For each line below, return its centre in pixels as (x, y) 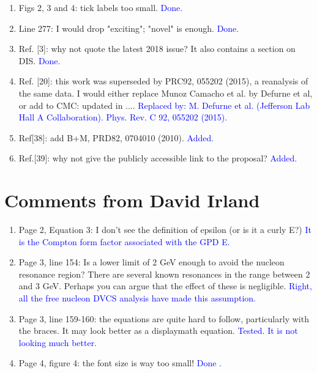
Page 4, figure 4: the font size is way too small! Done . (120, 363)
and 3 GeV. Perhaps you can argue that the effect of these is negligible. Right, (165, 286)
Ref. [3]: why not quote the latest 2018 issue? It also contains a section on (157, 49)
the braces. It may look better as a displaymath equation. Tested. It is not (158, 331)
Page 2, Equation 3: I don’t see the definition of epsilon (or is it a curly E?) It (165, 230)
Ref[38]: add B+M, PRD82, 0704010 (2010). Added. (116, 137)
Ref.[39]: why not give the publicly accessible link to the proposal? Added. (158, 158)
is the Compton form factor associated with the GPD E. (124, 241)
